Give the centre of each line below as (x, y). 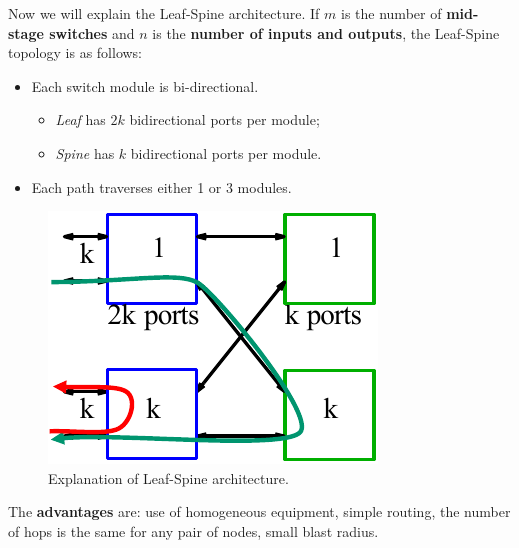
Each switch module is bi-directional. (145, 85)
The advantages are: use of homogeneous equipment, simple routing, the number (259, 511)
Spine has (85, 152)
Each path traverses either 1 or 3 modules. (161, 186)
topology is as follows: (75, 52)
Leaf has (80, 119)
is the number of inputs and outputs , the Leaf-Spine (326, 32)
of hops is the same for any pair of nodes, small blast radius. (193, 530)
